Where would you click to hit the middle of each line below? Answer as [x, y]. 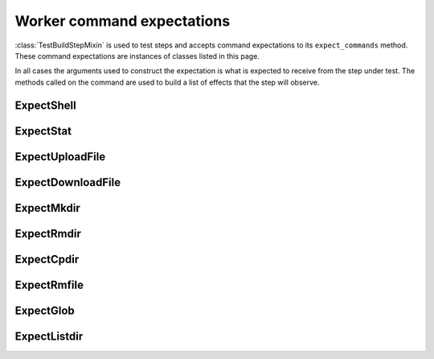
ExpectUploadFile [60, 157]
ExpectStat [43, 131]
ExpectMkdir [47, 208]
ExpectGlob [45, 310]
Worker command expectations [123, 21]
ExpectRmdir [48, 233]
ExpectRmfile [49, 285]
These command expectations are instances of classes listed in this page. [137, 56]
